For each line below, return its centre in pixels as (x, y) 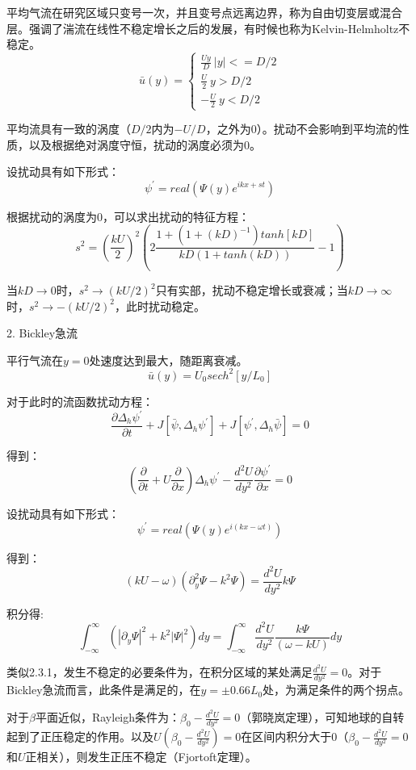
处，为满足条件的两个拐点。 (336, 690)
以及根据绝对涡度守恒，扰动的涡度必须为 (136, 144)
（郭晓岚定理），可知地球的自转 (322, 717)
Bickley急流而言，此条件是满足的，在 (104, 690)
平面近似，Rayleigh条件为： (108, 717)
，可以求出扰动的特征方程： (176, 216)
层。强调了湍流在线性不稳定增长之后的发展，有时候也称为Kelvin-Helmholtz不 (208, 28)
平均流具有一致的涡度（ (69, 129)
